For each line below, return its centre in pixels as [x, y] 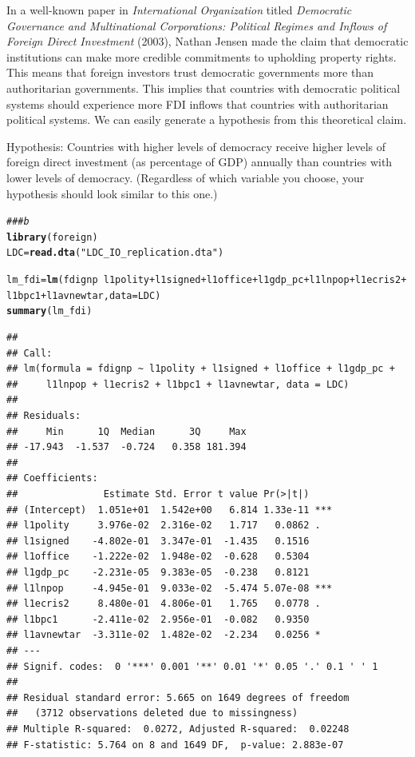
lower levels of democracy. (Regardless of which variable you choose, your [186, 177]
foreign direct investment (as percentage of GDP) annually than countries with [200, 162]
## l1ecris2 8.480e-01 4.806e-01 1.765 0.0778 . [164, 604]
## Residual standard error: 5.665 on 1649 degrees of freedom [178, 697]
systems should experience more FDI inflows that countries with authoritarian [198, 104]
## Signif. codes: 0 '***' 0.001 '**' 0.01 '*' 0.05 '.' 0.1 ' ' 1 [192, 666]
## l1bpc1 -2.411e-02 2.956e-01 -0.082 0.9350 [158, 619]
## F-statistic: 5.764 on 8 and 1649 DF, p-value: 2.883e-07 [175, 745]
